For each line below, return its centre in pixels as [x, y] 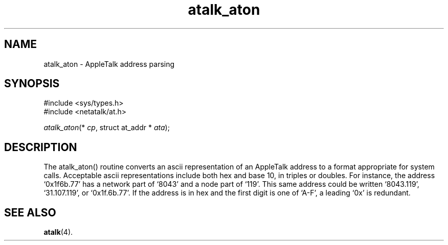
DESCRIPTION [41, 147]
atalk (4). [58, 232]
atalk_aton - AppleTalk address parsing [109, 64]
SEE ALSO [30, 212]
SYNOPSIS [32, 84]
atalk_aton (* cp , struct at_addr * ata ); [107, 128]
